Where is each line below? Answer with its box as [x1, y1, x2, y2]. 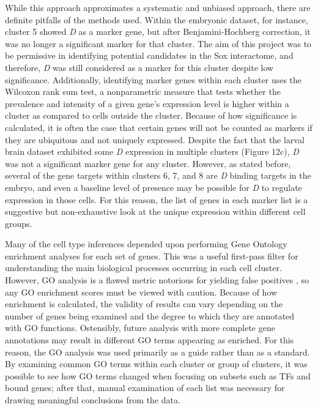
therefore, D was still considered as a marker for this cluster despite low [5, 61, 274, 73]
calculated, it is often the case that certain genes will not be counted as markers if [5, 121, 312, 133]
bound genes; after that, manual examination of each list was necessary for [5, 381, 285, 394]
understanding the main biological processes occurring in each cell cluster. [5, 261, 282, 274]
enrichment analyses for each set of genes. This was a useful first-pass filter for [5, 249, 298, 262]
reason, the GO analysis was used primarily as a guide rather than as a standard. [5, 345, 310, 358]
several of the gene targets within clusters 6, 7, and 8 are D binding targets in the [5, 169, 311, 182]
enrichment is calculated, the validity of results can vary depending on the [5, 297, 283, 310]
